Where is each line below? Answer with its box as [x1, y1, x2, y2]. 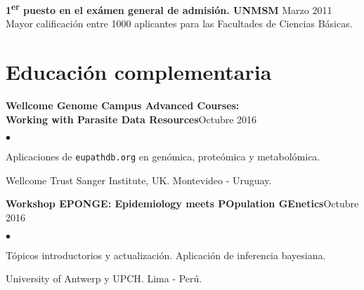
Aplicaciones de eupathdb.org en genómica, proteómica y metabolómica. [6, 149, 320, 164]
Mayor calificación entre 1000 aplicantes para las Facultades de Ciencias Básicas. [6, 16, 353, 31]
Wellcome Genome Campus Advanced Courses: [6, 97, 240, 112]
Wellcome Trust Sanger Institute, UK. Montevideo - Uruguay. [6, 172, 272, 187]
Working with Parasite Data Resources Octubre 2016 [6, 111, 257, 126]
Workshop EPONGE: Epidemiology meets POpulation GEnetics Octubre [6, 196, 359, 211]
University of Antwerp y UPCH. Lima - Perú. [6, 271, 202, 286]
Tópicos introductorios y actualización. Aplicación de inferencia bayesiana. [6, 247, 326, 262]
